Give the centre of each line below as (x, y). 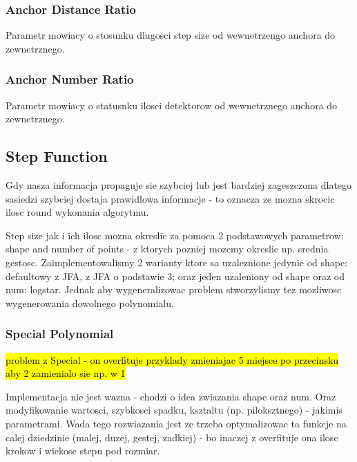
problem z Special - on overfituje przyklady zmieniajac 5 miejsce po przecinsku (172, 359)
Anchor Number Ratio (70, 79)
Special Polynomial (60, 334)
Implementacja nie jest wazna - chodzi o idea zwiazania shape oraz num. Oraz (171, 396)
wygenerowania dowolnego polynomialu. (90, 303)
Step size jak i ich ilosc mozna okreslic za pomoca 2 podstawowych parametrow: (175, 235)
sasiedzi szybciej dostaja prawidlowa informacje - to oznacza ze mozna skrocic (170, 198)
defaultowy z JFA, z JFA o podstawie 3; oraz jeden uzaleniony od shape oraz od (175, 276)
